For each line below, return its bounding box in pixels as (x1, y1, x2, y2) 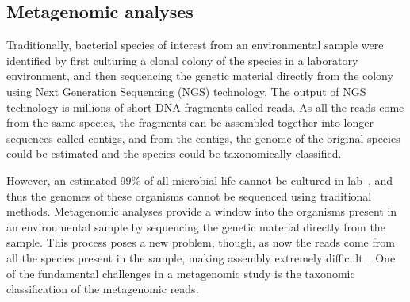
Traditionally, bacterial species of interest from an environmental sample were (6, 36, 384, 53)
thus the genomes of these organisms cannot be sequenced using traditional (6, 187, 372, 204)
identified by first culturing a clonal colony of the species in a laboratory (6, 52, 358, 68)
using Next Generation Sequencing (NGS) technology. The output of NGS (6, 82, 366, 99)
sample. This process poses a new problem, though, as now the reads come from (6, 234, 395, 250)
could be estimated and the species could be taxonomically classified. (6, 145, 342, 162)
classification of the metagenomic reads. (6, 281, 199, 297)
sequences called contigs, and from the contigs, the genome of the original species (6, 129, 400, 146)
